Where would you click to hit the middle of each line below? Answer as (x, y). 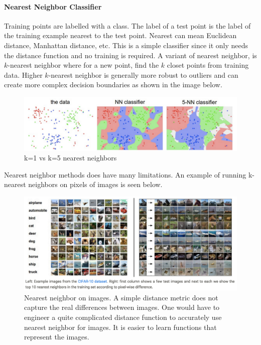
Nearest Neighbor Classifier (53, 6)
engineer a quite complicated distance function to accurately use (123, 317)
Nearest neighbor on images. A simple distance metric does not (121, 297)
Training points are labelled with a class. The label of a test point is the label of (127, 25)
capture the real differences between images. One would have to (122, 307)
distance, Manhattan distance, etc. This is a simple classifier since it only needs (126, 45)
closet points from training (208, 65)
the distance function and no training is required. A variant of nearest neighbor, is (130, 55)
